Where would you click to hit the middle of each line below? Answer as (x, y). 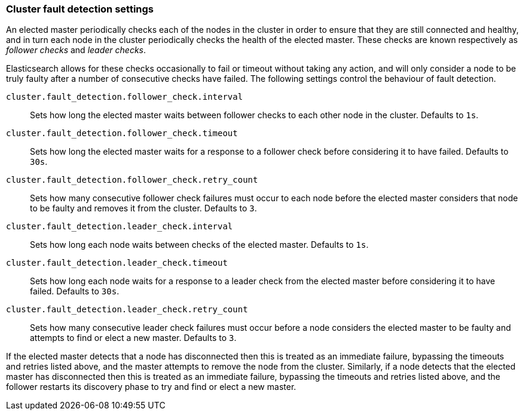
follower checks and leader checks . (76, 50)
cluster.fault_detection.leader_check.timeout (117, 263)
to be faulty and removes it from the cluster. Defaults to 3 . (143, 208)
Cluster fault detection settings (80, 9)
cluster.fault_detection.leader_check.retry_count (127, 310)
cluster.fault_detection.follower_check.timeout (122, 133)
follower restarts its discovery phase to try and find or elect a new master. (151, 387)
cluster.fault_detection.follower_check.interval (125, 97)
